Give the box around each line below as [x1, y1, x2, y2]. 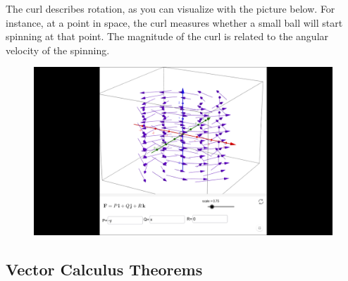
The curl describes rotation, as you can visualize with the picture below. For [6, 1, 335, 15]
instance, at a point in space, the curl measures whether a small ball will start [6, 15, 343, 30]
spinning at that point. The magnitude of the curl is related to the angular [6, 29, 329, 44]
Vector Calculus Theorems [6, 258, 203, 280]
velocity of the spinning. [6, 42, 110, 57]
